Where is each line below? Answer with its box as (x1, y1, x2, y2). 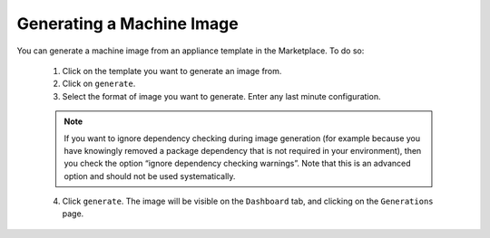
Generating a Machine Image (16, 14, 240, 33)
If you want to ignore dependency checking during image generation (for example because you (64, 132, 421, 144)
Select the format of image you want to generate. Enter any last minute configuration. (62, 90, 381, 101)
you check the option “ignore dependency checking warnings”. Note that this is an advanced (64, 158, 412, 169)
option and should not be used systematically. (64, 170, 236, 181)
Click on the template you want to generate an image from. (62, 65, 282, 76)
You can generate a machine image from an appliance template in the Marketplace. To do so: (16, 45, 365, 56)
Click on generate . (62, 78, 136, 90)
